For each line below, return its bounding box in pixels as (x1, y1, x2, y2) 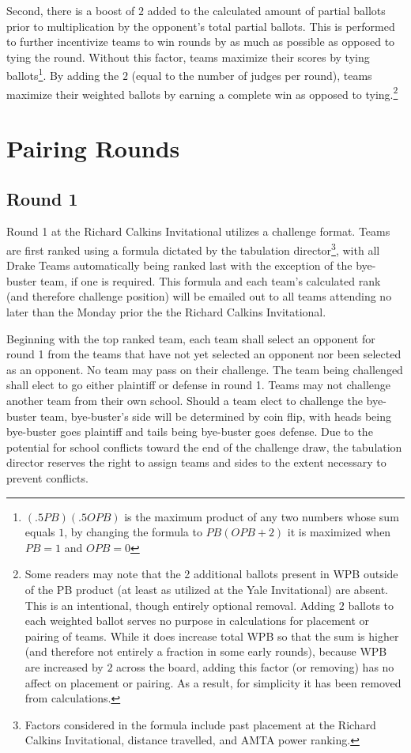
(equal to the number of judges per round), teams (131, 67, 372, 84)
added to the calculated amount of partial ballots (147, 2, 386, 18)
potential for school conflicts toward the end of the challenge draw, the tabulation (6, 438, 402, 455)
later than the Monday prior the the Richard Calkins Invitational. (6, 304, 326, 320)
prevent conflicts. (6, 470, 89, 486)
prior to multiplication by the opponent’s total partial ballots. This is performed (6, 17, 395, 34)
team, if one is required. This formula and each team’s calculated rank (40, 272, 381, 289)
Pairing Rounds (6, 132, 180, 165)
